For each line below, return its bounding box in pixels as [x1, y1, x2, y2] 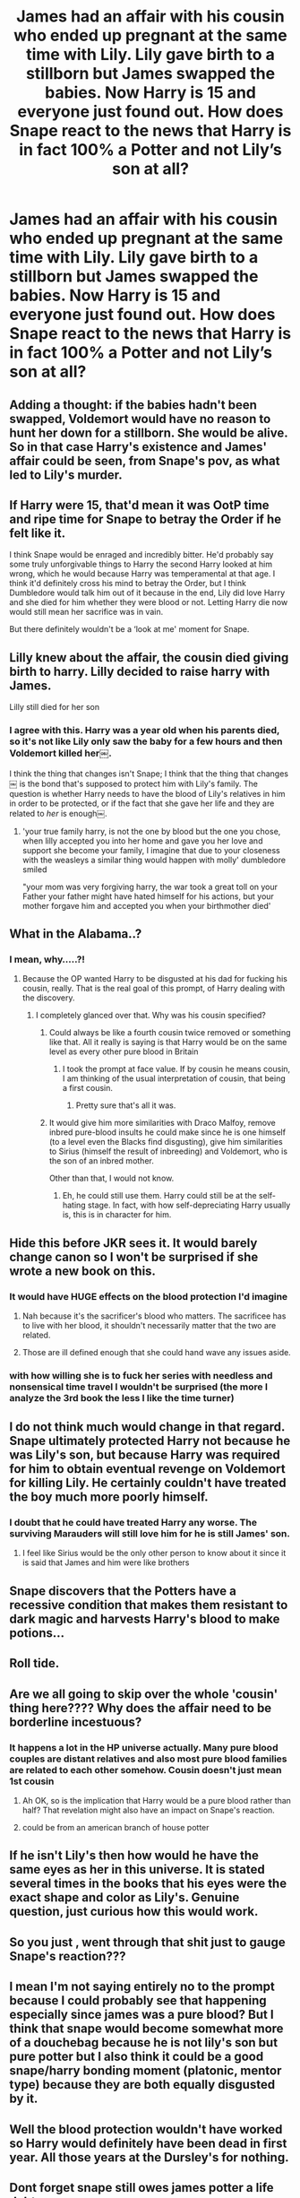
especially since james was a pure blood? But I [9, 2007, 275, 2022]
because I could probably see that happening [9, 1993, 267, 2009]
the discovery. [21, 992, 75, 1003]
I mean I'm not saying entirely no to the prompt [9, 1979, 275, 1995]
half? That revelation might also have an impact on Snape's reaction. [21, 1804, 275, 1815]
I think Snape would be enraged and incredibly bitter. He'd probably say [9, 549, 274, 560]
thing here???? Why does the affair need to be [9, 1700, 272, 1716]
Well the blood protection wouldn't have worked [9, 2122, 283, 2137]
